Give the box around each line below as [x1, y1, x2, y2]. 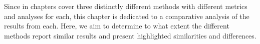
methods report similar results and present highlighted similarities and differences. [4, 30, 256, 40]
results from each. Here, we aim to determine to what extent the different [4, 20, 229, 31]
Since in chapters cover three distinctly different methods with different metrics [4, 1, 247, 11]
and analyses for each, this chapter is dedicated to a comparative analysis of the [4, 10, 249, 21]
